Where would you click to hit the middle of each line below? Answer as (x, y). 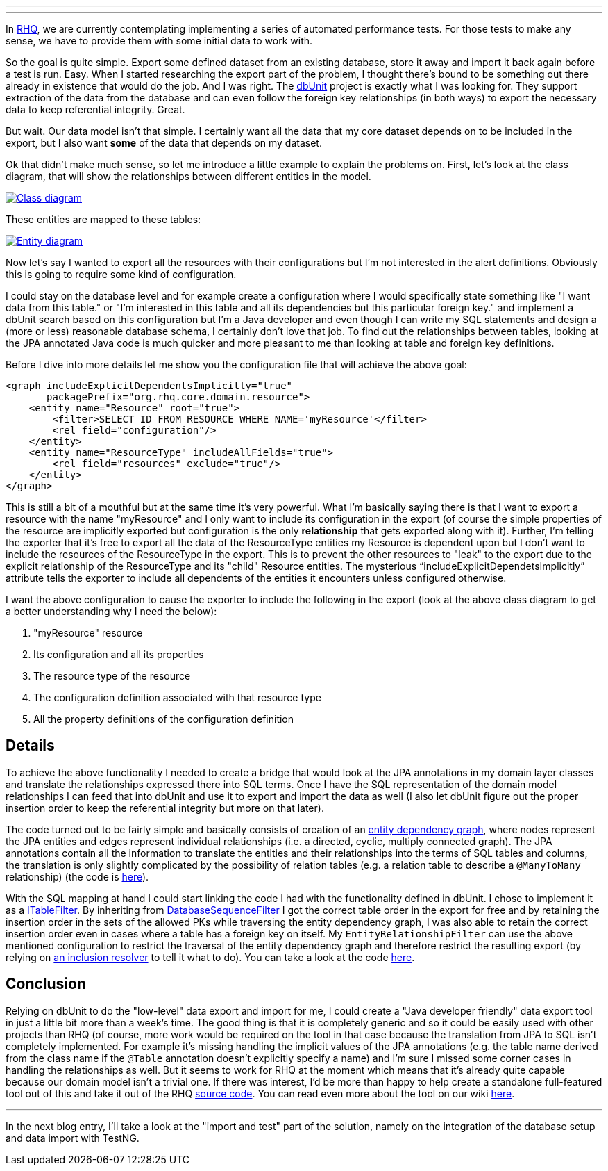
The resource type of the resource (112, 676)
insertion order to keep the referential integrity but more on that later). (165, 808)
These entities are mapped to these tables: (103, 219)
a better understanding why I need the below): (111, 611)
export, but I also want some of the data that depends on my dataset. (164, 143)
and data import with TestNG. (73, 1138)
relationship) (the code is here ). (77, 876)
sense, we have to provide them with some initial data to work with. (159, 41)
